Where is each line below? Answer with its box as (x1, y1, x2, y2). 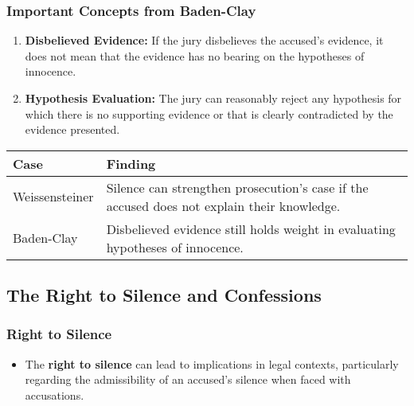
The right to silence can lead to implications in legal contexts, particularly (25, 355, 399, 372)
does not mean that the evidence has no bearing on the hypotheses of (25, 47, 365, 64)
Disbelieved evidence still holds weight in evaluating (106, 219, 396, 238)
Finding (106, 154, 156, 173)
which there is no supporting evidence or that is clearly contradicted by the (25, 105, 393, 122)
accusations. (25, 386, 84, 403)
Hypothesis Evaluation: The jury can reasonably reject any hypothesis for (25, 90, 402, 106)
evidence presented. (25, 121, 120, 138)
